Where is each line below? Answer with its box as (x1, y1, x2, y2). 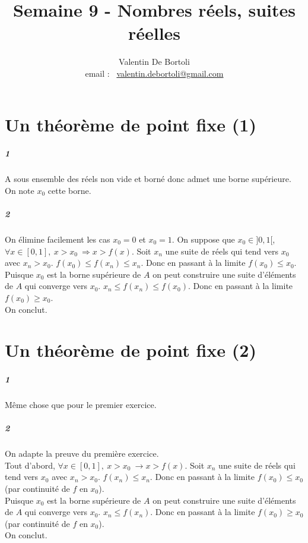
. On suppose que (172, 233, 235, 245)
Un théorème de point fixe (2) (5, 338, 256, 362)
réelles (128, 21, 181, 45)
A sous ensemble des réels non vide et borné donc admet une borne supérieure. (5, 172, 291, 185)
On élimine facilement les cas (5, 233, 110, 245)
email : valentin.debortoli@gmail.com (85, 67, 224, 79)
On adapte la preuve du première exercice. (5, 447, 159, 460)
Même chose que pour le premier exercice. (5, 398, 157, 411)
